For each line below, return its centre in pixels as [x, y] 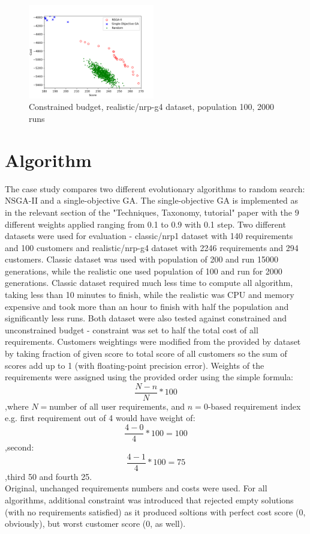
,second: [19, 447]
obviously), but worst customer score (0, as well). [95, 523]
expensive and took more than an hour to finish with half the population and [147, 306]
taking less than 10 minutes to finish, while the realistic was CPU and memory [150, 295]
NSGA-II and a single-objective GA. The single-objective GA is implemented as [152, 200]
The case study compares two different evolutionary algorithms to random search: [155, 188]
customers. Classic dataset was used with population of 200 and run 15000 [142, 259]
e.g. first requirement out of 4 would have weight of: [100, 418]
